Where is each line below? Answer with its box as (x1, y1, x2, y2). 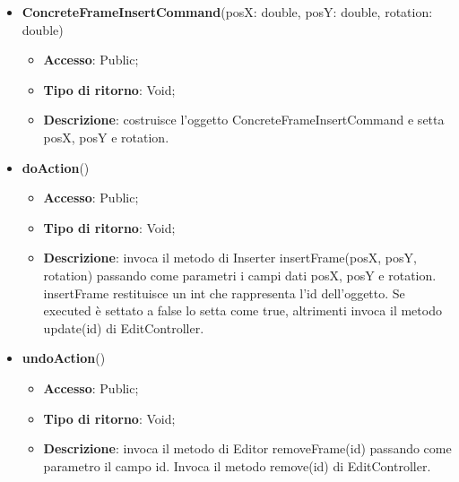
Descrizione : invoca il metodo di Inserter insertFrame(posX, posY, (43, 248, 417, 267)
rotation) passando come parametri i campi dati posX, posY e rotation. (43, 265, 437, 284)
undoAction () (22, 349, 106, 367)
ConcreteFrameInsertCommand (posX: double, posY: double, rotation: (22, 3, 433, 21)
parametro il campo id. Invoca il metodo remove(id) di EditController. (43, 456, 431, 475)
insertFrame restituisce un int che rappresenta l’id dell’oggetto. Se (43, 283, 405, 302)
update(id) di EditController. (43, 318, 204, 337)
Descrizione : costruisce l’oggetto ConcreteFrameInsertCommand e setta (43, 110, 445, 129)
